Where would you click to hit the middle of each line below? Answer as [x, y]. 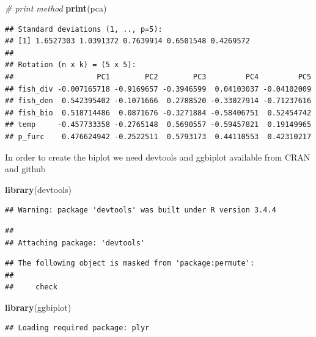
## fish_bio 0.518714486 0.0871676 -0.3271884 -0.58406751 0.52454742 [158, 113]
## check [31, 287]
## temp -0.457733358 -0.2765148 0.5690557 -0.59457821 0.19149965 [158, 125]
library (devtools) [39, 189]
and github [25, 169]
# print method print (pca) [56, 8]
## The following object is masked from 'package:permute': [130, 263]
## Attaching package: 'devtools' [75, 243]
